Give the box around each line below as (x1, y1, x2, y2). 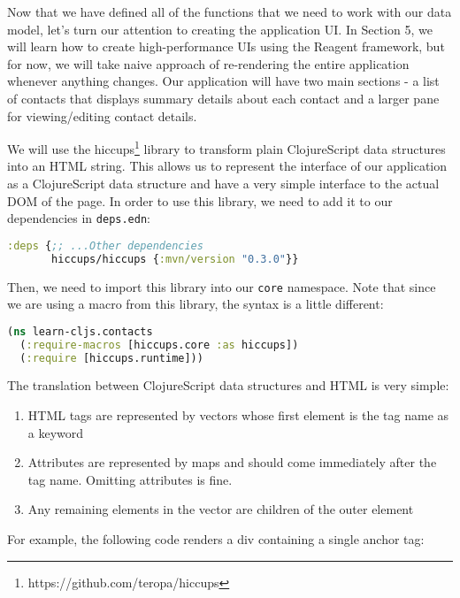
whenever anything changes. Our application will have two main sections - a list (7, 72, 440, 90)
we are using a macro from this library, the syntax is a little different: (7, 295, 384, 313)
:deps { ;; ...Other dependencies (7, 239, 203, 252)
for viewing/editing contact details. (7, 106, 197, 125)
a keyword (27, 423, 84, 441)
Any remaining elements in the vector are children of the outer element (27, 500, 414, 518)
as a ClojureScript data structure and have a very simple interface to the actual (7, 174, 440, 192)
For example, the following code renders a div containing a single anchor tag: (7, 530, 425, 548)
